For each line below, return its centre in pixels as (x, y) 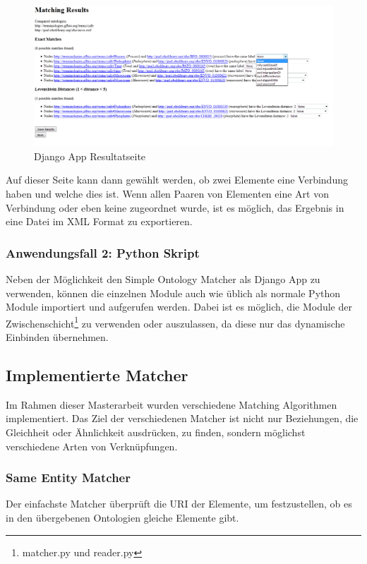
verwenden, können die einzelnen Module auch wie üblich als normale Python (173, 293)
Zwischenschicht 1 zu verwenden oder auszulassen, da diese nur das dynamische (175, 322)
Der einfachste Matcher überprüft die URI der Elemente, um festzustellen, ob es (179, 504)
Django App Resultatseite (90, 156)
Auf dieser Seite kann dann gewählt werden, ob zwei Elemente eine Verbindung (177, 180)
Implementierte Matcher (97, 374)
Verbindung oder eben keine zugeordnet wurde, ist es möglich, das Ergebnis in (175, 207)
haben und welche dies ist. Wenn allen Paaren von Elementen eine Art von (167, 193)
